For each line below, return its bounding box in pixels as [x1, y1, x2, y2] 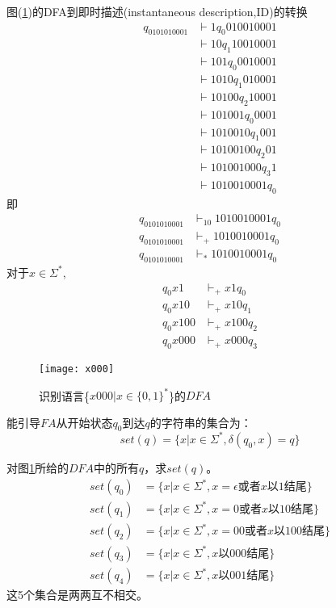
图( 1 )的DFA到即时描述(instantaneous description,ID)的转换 [6, 3, 308, 19]
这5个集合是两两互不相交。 [6, 586, 148, 603]
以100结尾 [273, 526, 325, 538]
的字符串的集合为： [149, 413, 252, 430]
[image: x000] [39, 363, 115, 375]
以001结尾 [218, 570, 270, 582]
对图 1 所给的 [6, 459, 69, 476]
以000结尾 [218, 547, 270, 560]
